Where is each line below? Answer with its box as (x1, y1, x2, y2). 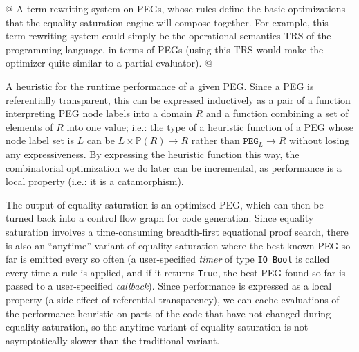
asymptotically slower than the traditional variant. (6, 333, 220, 347)
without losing (289, 133, 350, 148)
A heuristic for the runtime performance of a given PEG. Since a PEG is (6, 78, 314, 93)
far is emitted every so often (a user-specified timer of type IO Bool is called (6, 252, 330, 266)
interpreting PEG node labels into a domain (6, 106, 192, 121)
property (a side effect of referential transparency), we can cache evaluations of (6, 292, 340, 306)
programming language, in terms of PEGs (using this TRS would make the (6, 42, 324, 56)
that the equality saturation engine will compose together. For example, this (6, 15, 329, 29)
